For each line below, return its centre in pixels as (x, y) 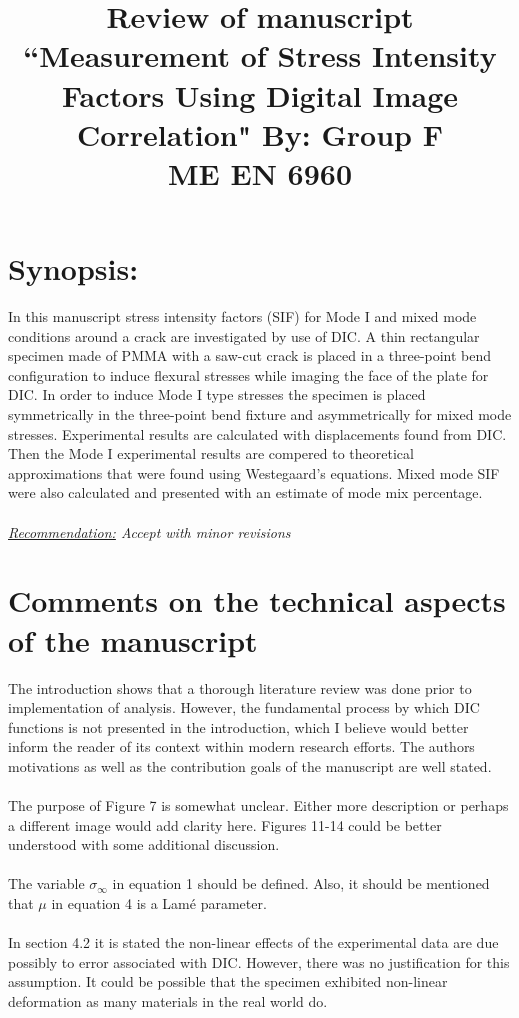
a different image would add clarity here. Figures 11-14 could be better (225, 824)
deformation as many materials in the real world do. (168, 1001)
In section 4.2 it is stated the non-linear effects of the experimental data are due (253, 942)
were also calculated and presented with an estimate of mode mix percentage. (245, 492)
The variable (46, 883)
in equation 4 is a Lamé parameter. (159, 903)
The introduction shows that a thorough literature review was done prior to (240, 687)
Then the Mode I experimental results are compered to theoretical (211, 453)
